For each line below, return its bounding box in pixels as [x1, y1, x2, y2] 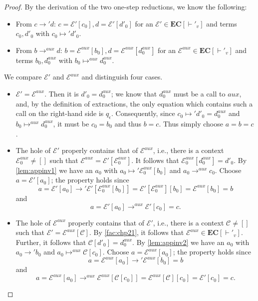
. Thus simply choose [159, 118, 223, 128]
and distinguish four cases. [81, 71, 163, 82]
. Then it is [44, 88, 79, 98]
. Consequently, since [111, 108, 175, 118]
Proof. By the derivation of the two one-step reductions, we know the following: [4, 1, 247, 11]
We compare [4, 71, 42, 82]
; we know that [111, 88, 157, 98]
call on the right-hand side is [15, 108, 104, 118]
